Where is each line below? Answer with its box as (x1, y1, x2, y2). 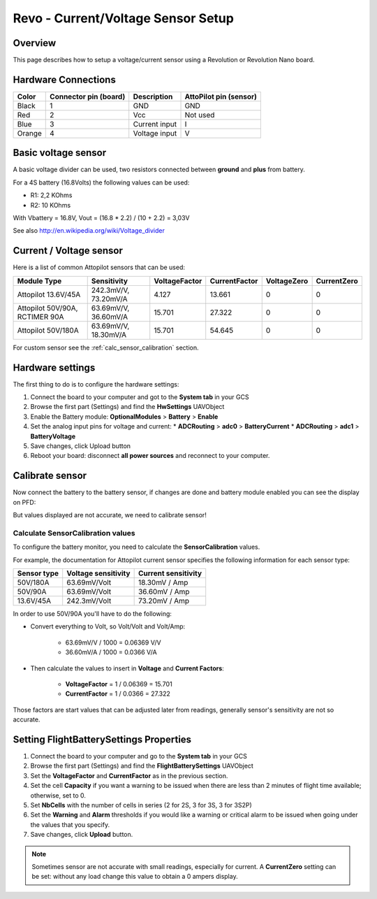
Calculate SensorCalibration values (13, 528, 135, 538)
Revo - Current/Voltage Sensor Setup (13, 10, 234, 26)
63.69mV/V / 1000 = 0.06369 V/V (65, 638, 161, 647)
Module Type (17, 276, 62, 286)
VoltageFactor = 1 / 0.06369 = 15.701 (65, 679, 172, 688)
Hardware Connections (13, 73, 117, 85)
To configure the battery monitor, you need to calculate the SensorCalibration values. (13, 542, 260, 552)
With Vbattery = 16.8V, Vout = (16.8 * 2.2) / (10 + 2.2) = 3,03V (13, 214, 190, 222)
